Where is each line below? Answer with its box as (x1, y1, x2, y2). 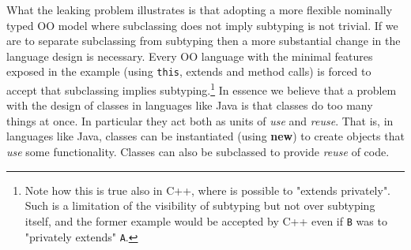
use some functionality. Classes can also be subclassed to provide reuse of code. (6, 144, 390, 160)
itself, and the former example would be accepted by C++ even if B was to (25, 212, 387, 229)
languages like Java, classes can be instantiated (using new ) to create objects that (6, 128, 405, 144)
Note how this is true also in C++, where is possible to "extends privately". (25, 181, 391, 198)
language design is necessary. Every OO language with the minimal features (6, 47, 373, 64)
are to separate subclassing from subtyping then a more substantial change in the (6, 32, 401, 49)
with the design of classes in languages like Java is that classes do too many (6, 97, 373, 114)
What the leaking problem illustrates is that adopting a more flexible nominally (6, 2, 393, 17)
